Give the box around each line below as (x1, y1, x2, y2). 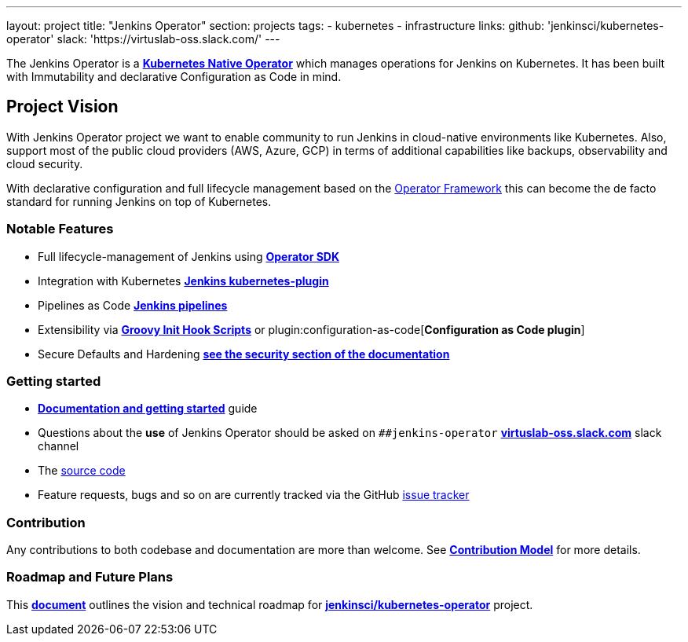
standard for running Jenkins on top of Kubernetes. (6, 194, 272, 208)
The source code (38, 464, 126, 478)
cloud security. (6, 156, 83, 171)
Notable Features (6, 221, 114, 237)
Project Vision (6, 97, 119, 117)
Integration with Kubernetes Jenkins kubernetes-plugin (38, 273, 329, 288)
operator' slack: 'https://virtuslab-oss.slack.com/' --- (6, 32, 280, 46)
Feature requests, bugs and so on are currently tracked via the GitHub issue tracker (38, 488, 470, 502)
